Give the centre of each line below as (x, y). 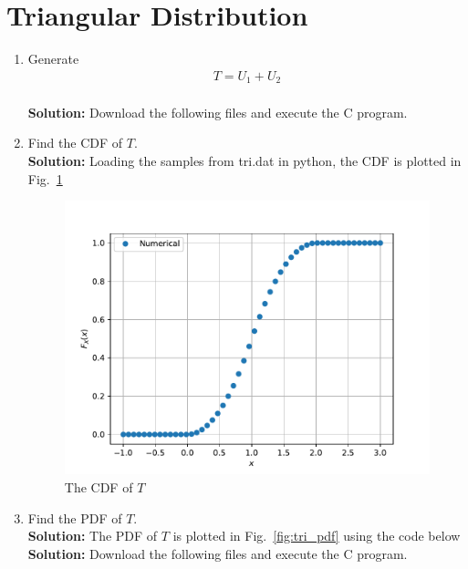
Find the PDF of (75, 517)
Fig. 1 (45, 178)
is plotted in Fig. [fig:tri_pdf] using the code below (317, 536)
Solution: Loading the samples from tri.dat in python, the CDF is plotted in (244, 160)
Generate (53, 59)
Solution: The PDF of (93, 536)
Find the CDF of (75, 143)
